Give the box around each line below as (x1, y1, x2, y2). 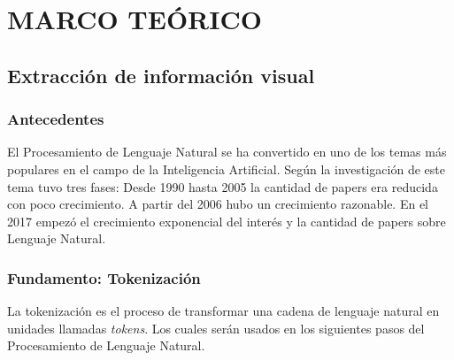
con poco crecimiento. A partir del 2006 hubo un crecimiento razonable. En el (7, 195, 428, 213)
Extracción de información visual (7, 61, 315, 88)
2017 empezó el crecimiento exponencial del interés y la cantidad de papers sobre (7, 211, 446, 230)
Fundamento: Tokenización (7, 266, 201, 288)
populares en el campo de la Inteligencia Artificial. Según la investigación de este (7, 159, 445, 178)
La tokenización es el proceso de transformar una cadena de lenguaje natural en (7, 302, 440, 320)
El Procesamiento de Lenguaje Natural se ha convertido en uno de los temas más (7, 142, 447, 161)
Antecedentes (7, 108, 104, 130)
